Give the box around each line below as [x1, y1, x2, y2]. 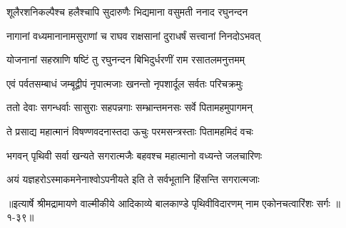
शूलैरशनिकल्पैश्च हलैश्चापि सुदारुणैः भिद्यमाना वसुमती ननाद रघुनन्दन [6, 4, 248, 19]
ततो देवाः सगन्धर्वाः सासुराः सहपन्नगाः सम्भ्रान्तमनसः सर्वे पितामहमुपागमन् [6, 100, 253, 115]
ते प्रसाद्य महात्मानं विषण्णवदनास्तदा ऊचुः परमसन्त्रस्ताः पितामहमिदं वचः [6, 123, 253, 138]
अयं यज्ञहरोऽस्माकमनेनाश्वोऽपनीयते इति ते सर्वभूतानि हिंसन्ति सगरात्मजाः [6, 172, 260, 187]
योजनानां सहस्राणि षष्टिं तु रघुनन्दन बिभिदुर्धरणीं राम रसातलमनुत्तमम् [6, 52, 245, 67]
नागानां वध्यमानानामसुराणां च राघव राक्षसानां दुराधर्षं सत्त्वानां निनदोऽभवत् [6, 28, 260, 43]
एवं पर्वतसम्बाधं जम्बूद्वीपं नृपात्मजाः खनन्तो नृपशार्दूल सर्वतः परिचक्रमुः [6, 76, 243, 90]
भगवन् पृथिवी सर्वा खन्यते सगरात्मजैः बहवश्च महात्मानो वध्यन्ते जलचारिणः [6, 147, 263, 162]
